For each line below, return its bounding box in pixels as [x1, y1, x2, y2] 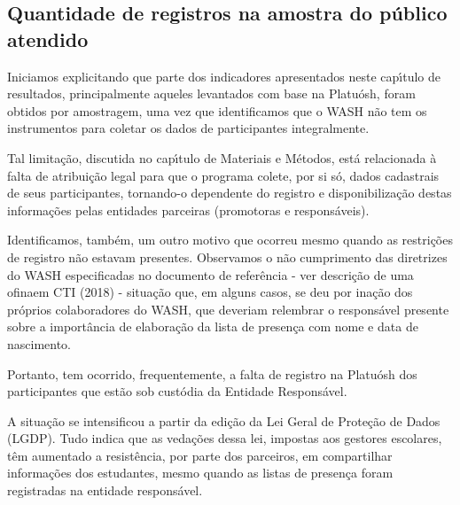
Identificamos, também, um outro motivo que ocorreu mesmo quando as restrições [7, 230, 453, 249]
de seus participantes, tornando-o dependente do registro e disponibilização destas [7, 183, 452, 202]
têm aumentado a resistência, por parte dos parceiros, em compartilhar [7, 446, 393, 464]
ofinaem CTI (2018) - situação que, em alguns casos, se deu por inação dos [7, 283, 413, 301]
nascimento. [7, 334, 72, 353]
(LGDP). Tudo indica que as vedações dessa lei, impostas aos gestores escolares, [7, 429, 442, 447]
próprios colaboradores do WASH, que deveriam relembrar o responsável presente [7, 299, 449, 318]
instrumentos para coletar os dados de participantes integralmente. [7, 119, 370, 137]
